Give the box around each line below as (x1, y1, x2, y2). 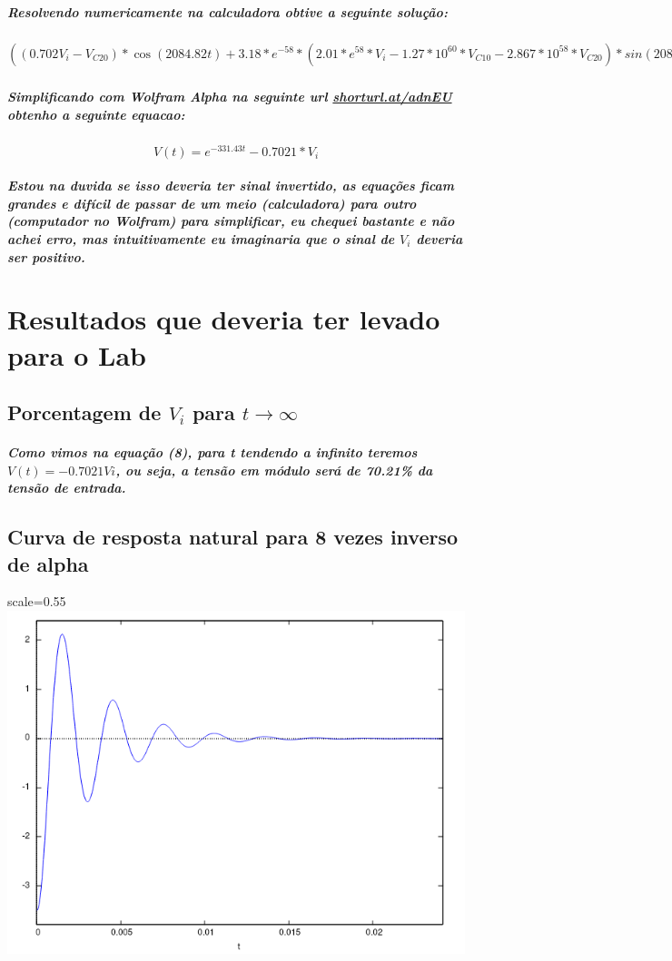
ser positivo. (7, 247, 85, 266)
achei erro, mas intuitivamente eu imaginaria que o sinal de (7, 229, 395, 248)
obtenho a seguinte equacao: (7, 104, 185, 123)
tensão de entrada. (7, 478, 126, 497)
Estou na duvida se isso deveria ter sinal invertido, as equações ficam (7, 176, 455, 195)
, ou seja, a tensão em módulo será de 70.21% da (115, 460, 433, 479)
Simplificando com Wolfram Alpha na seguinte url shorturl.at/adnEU (7, 86, 452, 105)
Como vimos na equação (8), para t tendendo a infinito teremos (7, 443, 418, 462)
